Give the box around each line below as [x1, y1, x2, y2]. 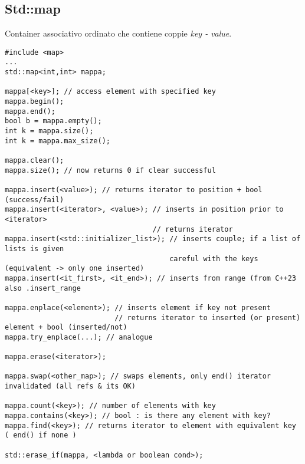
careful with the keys [169, 254, 258, 263]
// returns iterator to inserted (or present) [114, 313, 301, 322]
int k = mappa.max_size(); [5, 136, 110, 145]
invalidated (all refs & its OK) [5, 382, 136, 391]
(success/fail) [5, 195, 64, 204]
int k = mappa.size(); [5, 127, 94, 136]
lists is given [5, 244, 64, 253]
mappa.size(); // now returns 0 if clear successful [5, 166, 216, 175]
